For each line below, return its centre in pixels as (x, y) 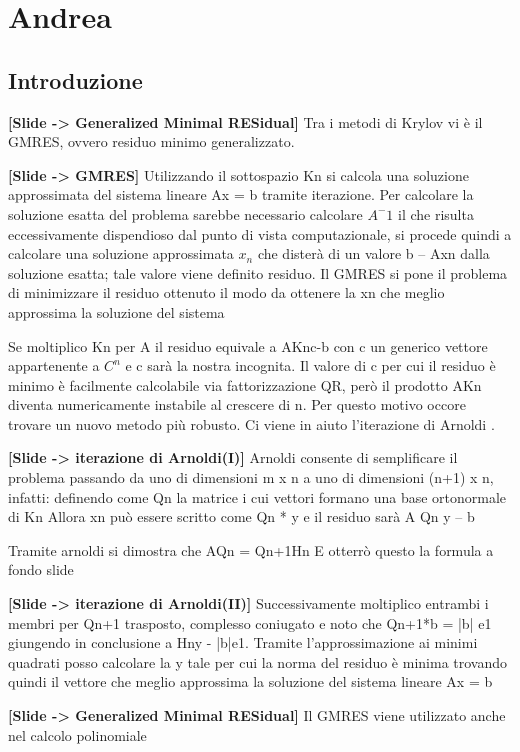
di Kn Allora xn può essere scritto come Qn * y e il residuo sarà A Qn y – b (241, 516)
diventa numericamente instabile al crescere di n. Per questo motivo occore (237, 404)
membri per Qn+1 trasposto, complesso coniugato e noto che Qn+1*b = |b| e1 (250, 622)
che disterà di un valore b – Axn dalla (373, 253)
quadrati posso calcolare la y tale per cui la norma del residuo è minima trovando (258, 661)
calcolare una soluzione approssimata (121, 253)
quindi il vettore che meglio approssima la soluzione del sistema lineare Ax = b (250, 681)
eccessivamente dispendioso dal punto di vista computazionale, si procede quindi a (260, 233)
